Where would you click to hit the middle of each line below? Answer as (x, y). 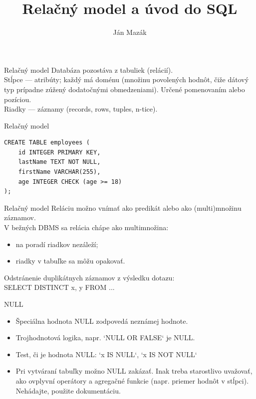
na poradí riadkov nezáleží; (57, 244)
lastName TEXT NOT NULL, (59, 162)
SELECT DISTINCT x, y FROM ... (59, 287)
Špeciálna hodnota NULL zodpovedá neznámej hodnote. (102, 321)
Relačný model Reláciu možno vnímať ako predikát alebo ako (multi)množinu (123, 207)
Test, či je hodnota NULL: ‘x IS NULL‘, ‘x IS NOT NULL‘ (106, 354)
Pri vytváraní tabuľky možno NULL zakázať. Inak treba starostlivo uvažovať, (134, 371)
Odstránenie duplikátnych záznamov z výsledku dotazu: (89, 277)
